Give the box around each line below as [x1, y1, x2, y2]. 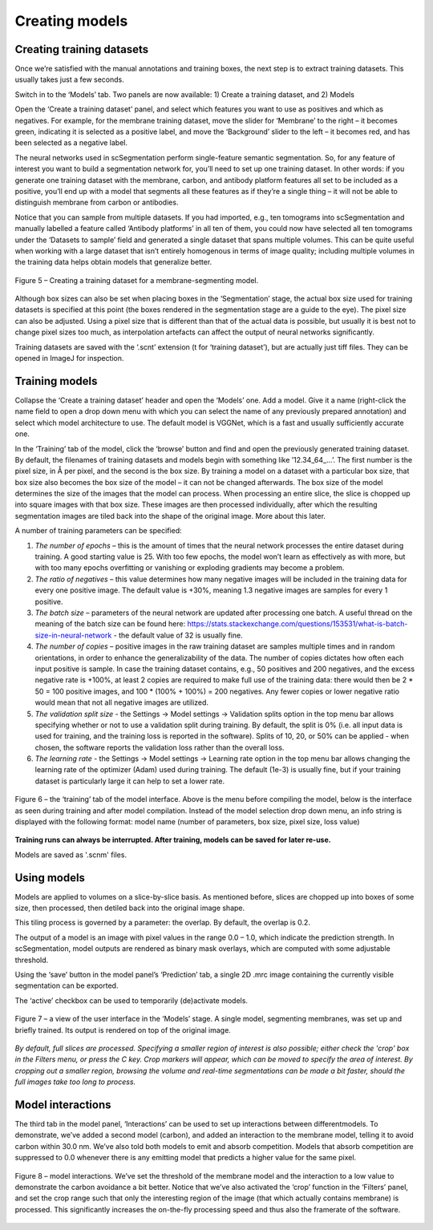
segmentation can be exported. [14, 981, 119, 990]
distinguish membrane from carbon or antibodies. [14, 197, 179, 208]
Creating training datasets [14, 42, 149, 56]
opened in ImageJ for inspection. [14, 354, 124, 363]
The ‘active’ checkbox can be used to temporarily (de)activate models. [14, 995, 249, 1005]
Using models [14, 871, 86, 884]
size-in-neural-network [34, 630, 112, 640]
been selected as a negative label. [14, 138, 128, 148]
